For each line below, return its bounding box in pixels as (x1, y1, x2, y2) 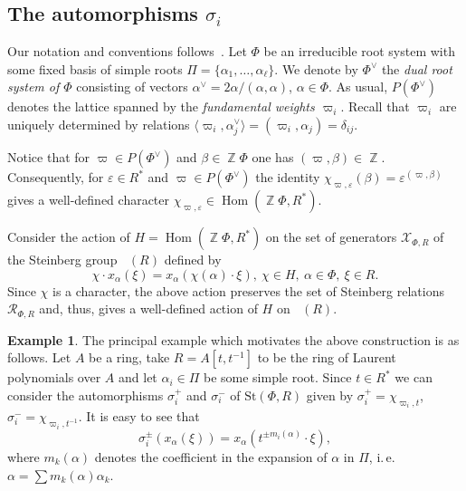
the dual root (381, 59, 452, 78)
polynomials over (7, 368, 101, 387)
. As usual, (328, 77, 388, 96)
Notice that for (7, 148, 90, 167)
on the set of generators (265, 227, 397, 246)
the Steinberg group (7, 250, 118, 269)
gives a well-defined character (7, 190, 170, 209)
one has (252, 148, 294, 167)
